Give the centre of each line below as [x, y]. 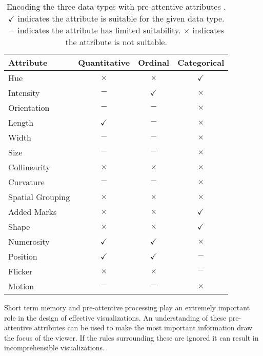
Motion [21, 286]
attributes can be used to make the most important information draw [143, 328]
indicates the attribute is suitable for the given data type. [121, 18]
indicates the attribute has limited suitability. [99, 30]
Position [23, 256]
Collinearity [29, 167]
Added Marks [33, 212]
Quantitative [104, 62]
